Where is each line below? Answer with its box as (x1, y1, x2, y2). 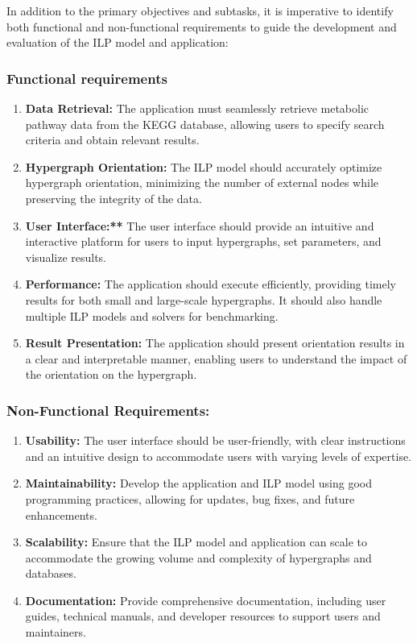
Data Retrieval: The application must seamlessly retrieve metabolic (25, 100, 370, 116)
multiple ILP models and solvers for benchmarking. (25, 307, 279, 324)
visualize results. (25, 248, 107, 265)
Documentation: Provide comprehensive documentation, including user (25, 591, 386, 608)
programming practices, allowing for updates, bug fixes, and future (25, 490, 355, 507)
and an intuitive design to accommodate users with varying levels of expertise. (25, 447, 412, 464)
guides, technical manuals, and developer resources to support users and (25, 608, 381, 624)
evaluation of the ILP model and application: (6, 34, 229, 51)
